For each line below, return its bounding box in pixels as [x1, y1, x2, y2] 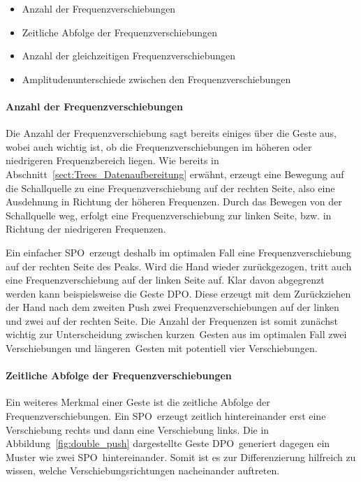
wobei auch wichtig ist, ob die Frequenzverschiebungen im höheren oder [6, 139, 312, 154]
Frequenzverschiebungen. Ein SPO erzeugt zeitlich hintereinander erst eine [6, 409, 326, 423]
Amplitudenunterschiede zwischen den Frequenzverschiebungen [22, 71, 291, 86]
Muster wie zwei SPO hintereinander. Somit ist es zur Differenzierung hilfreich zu [6, 449, 356, 464]
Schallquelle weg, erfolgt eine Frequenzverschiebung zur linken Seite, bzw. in [6, 207, 332, 222]
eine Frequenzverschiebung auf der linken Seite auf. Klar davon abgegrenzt [6, 272, 325, 287]
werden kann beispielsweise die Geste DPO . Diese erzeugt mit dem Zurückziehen [6, 286, 351, 300]
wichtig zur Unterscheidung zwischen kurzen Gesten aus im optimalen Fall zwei [6, 327, 347, 342]
